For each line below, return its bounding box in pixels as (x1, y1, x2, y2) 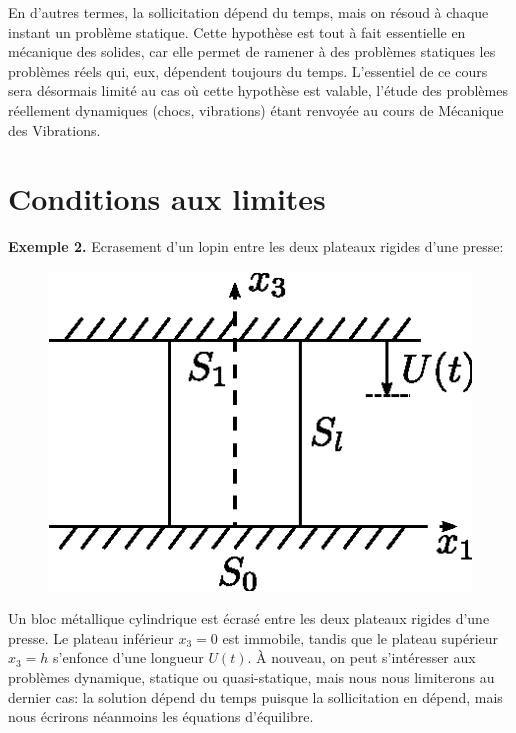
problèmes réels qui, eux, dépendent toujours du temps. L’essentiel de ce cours (8, 60, 488, 81)
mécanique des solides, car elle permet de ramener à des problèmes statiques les (8, 41, 496, 62)
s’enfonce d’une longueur (53, 647, 204, 668)
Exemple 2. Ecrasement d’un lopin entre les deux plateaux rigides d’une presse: (8, 236, 504, 257)
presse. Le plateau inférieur (8, 627, 174, 648)
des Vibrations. (8, 119, 101, 140)
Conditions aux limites (8, 178, 326, 219)
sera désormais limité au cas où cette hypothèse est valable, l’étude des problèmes (8, 80, 508, 101)
